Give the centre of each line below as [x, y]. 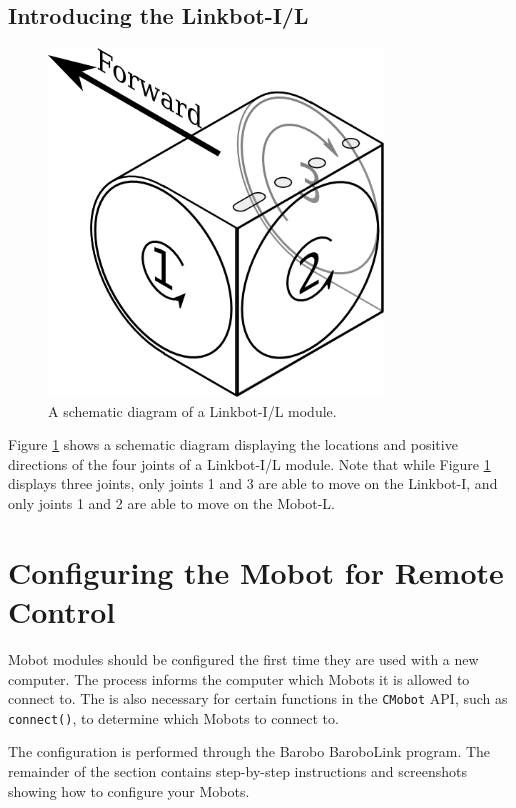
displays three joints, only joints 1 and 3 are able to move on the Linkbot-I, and [253, 483]
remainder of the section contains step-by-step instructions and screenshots [237, 771]
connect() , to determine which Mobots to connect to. [173, 717]
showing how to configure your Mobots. [129, 790]
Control [62, 610]
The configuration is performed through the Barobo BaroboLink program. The [249, 751]
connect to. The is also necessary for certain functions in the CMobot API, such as [258, 698]
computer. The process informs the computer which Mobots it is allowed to [239, 678]
